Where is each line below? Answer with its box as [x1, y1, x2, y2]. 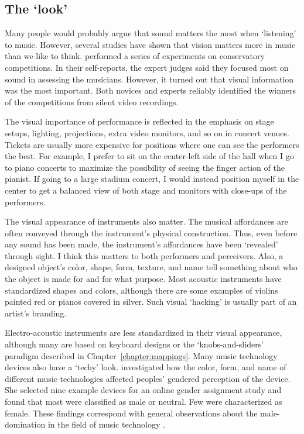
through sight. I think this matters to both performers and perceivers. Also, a [5, 249, 283, 261]
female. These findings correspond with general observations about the [5, 407, 258, 419]
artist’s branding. [5, 306, 67, 319]
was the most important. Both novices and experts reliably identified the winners [5, 84, 296, 97]
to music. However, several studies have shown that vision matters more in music [5, 38, 296, 50]
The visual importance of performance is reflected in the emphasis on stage [5, 115, 274, 128]
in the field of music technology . [47, 418, 165, 430]
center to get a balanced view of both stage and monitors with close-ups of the [5, 184, 287, 196]
